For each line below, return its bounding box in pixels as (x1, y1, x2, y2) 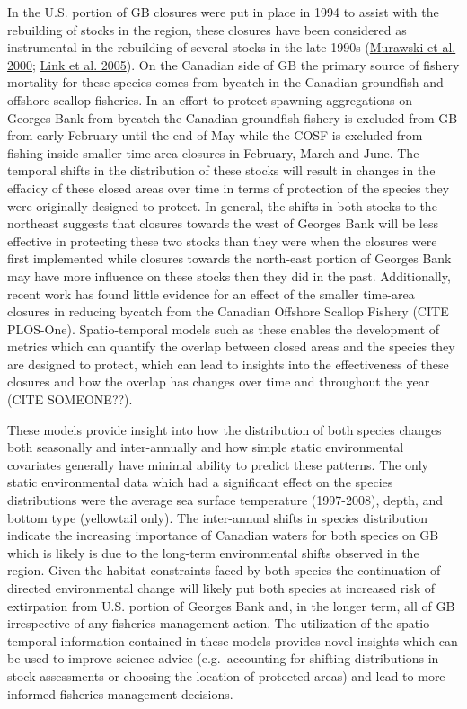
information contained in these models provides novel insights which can (60, 631, 458, 650)
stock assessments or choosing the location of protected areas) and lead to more (7, 666, 445, 685)
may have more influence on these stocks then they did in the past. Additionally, (7, 266, 451, 285)
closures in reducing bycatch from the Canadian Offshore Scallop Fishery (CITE (7, 302, 449, 321)
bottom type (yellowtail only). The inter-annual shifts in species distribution (7, 508, 427, 527)
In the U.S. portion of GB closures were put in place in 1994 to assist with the (7, 3, 439, 21)
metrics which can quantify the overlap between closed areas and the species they (7, 337, 455, 356)
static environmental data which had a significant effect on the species (7, 473, 393, 492)
